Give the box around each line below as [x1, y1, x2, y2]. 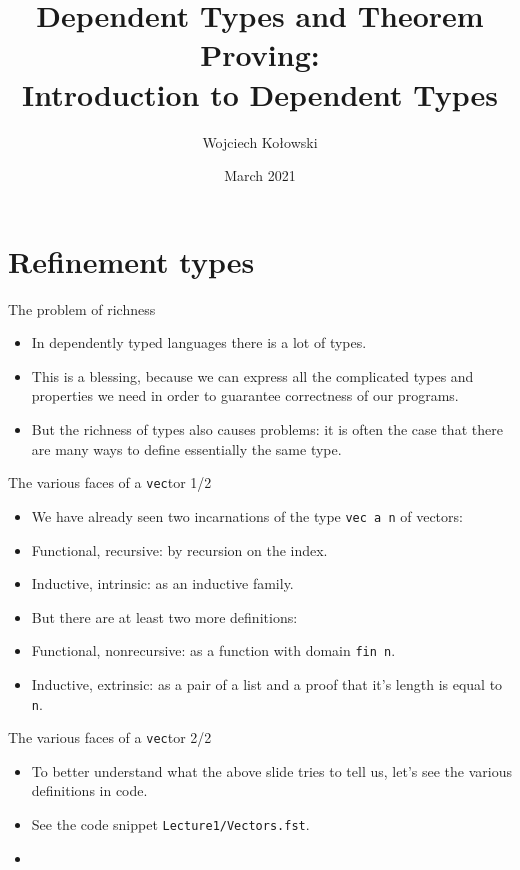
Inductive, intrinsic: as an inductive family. [31, 573, 294, 594]
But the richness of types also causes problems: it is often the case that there [31, 419, 503, 439]
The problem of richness [8, 298, 156, 319]
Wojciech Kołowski [202, 131, 318, 152]
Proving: [200, 34, 320, 75]
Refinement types [8, 240, 255, 281]
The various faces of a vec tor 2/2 [8, 727, 212, 748]
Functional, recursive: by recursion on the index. [31, 539, 328, 560]
